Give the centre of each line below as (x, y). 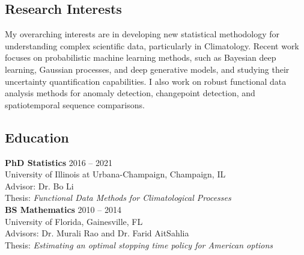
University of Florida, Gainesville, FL (74, 221)
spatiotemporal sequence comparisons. (75, 104)
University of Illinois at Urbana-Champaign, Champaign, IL (115, 174)
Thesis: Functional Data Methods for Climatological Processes (118, 198)
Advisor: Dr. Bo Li (39, 186)
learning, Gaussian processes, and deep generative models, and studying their (147, 69)
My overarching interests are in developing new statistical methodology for (142, 34)
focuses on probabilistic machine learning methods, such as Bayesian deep (141, 57)
